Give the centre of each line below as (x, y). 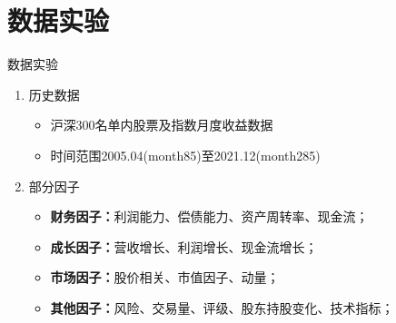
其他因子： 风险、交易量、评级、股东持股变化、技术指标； (222, 307)
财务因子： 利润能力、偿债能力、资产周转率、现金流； (209, 216)
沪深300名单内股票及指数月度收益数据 (162, 125)
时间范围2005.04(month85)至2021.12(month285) (185, 155)
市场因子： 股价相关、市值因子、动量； (165, 277)
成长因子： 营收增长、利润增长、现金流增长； (184, 246)
